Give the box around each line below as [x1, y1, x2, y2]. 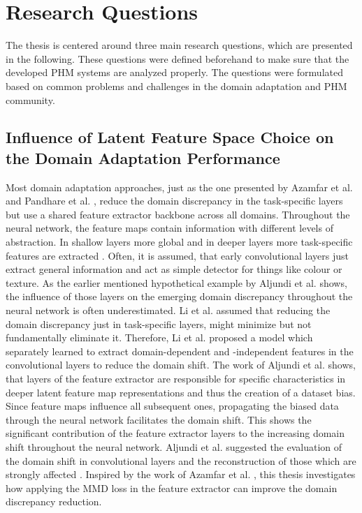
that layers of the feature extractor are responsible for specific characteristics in [6, 371, 346, 385]
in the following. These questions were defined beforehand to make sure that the [6, 51, 349, 66]
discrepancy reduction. [6, 494, 102, 509]
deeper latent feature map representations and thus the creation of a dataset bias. [6, 385, 356, 399]
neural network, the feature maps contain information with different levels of [6, 221, 333, 235]
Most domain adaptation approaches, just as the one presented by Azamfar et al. [6, 179, 353, 194]
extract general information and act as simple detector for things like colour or [6, 262, 342, 276]
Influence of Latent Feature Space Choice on [6, 126, 334, 148]
